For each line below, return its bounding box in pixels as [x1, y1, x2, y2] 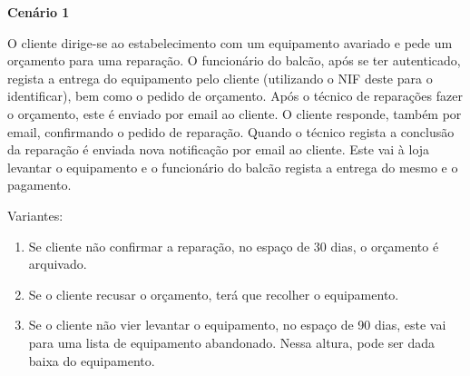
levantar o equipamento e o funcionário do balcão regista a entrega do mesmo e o [7, 157, 458, 176]
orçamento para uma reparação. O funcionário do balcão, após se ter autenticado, [7, 51, 461, 70]
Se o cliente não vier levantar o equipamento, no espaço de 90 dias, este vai [28, 315, 446, 334]
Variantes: [7, 205, 64, 224]
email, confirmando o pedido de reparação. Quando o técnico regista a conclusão [7, 122, 455, 141]
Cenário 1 [7, 3, 70, 21]
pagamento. [7, 175, 72, 194]
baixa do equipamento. [28, 351, 155, 370]
